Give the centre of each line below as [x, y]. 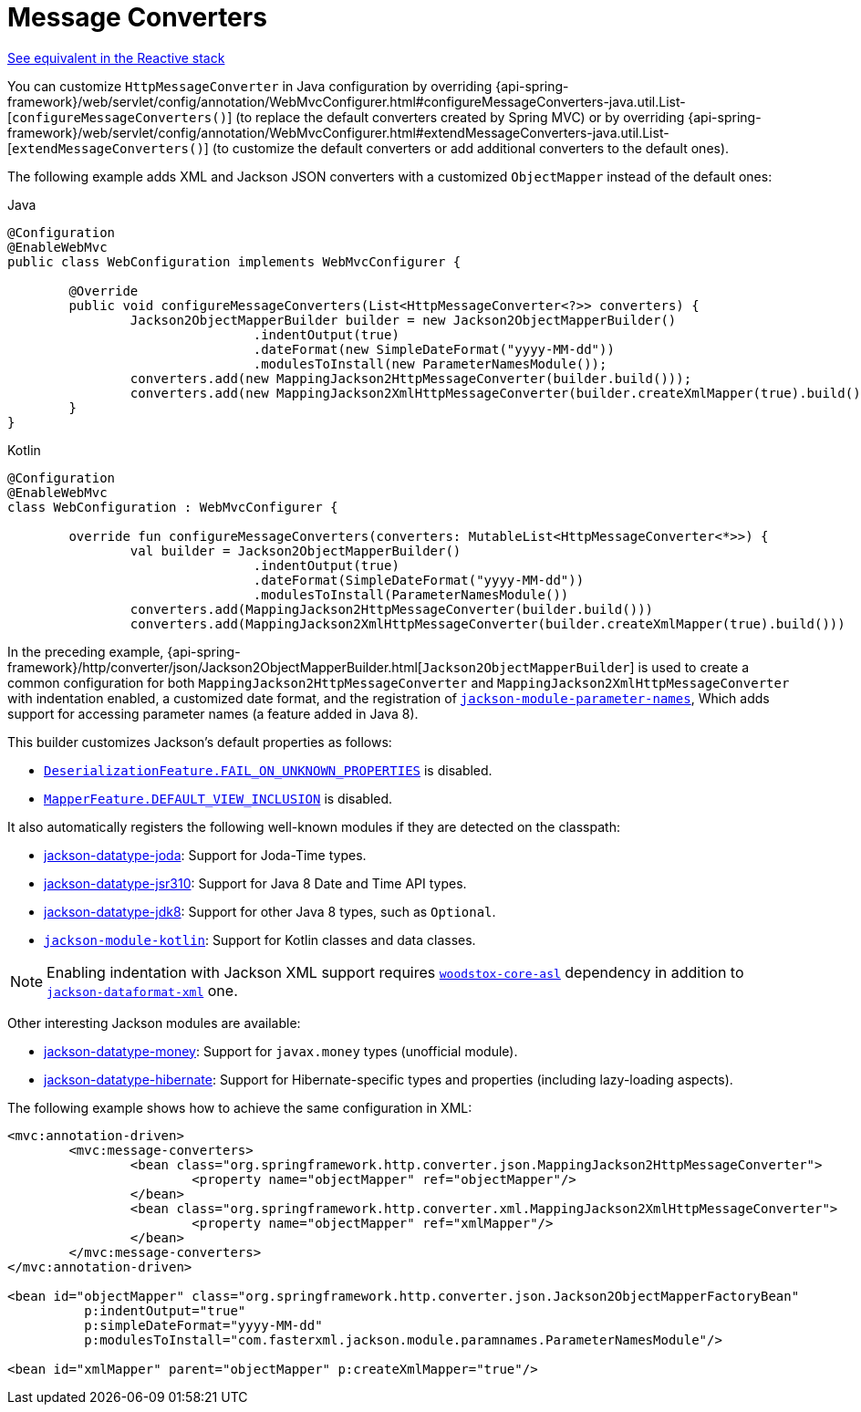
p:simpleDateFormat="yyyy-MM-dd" [203, 1325]
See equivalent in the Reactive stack [116, 57]
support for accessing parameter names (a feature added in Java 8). [213, 713]
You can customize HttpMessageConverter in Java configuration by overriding [250, 86]
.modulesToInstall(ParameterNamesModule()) [411, 594]
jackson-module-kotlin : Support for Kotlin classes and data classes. [260, 940]
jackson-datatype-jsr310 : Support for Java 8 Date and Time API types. [255, 883]
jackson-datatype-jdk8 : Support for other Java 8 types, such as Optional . [270, 911]
